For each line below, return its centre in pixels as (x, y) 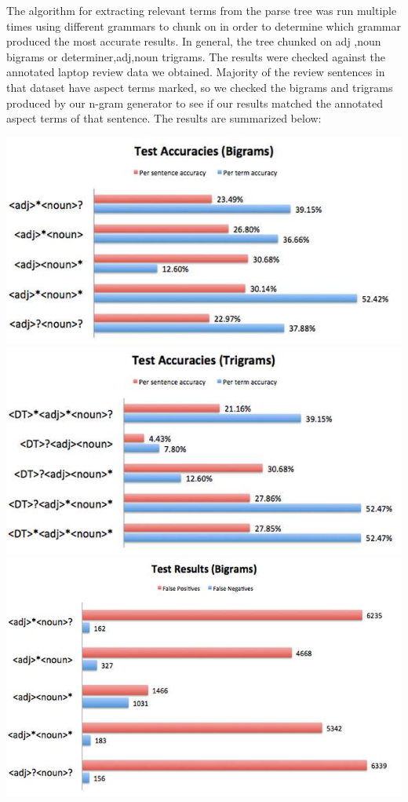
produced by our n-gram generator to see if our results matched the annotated (195, 103)
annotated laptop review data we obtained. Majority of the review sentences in (196, 72)
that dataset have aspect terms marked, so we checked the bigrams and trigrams (200, 87)
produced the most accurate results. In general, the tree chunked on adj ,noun (194, 41)
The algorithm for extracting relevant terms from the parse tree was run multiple (202, 10)
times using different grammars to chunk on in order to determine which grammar (204, 26)
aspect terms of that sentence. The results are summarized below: (164, 118)
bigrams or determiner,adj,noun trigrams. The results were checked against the (196, 56)
